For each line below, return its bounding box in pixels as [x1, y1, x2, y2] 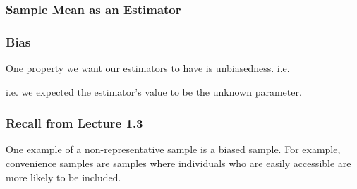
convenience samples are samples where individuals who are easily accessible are [6, 156, 351, 171]
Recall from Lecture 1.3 [6, 114, 143, 132]
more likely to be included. [6, 169, 121, 184]
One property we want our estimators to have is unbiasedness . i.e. [6, 61, 290, 75]
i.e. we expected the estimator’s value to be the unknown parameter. [6, 84, 302, 99]
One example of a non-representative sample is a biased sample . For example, [6, 142, 341, 157]
